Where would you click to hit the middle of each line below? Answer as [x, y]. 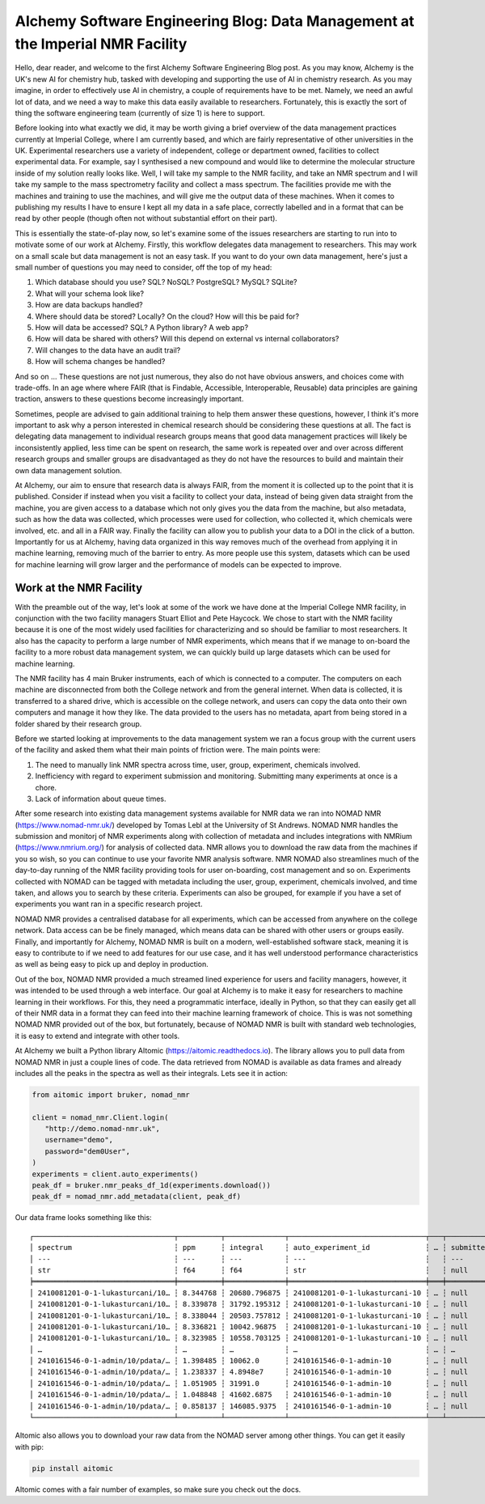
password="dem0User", [88, 1151]
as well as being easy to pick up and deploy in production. [112, 964]
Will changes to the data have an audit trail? [108, 350]
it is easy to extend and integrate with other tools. [97, 1036]
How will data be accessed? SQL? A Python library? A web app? [142, 327]
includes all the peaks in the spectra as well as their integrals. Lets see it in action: [152, 1073]
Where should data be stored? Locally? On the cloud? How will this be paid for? [167, 316]
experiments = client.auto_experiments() [115, 1174]
